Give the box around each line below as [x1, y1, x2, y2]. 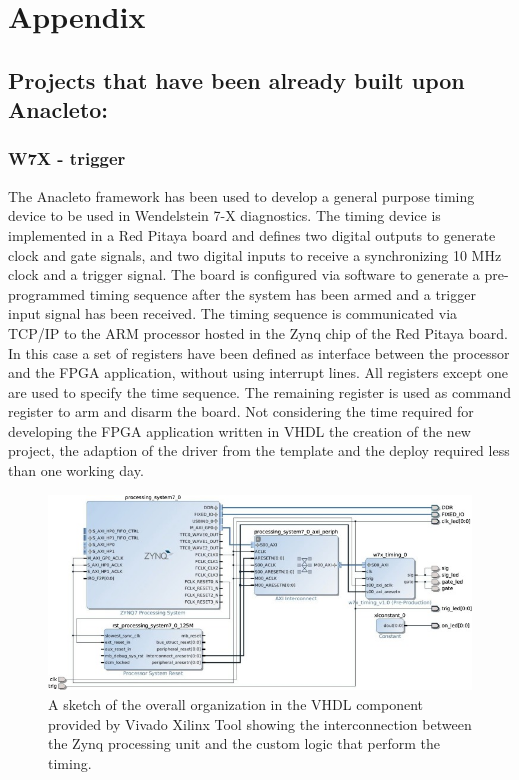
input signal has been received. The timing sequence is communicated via [8, 303, 458, 324]
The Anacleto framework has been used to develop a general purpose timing [8, 185, 475, 206]
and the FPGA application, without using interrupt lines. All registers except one [8, 362, 508, 383]
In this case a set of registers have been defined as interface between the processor [8, 342, 510, 363]
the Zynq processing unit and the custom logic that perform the [48, 733, 440, 754]
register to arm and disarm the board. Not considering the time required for [8, 401, 474, 422]
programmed [8, 283, 86, 304]
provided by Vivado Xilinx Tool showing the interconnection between [48, 713, 472, 734]
